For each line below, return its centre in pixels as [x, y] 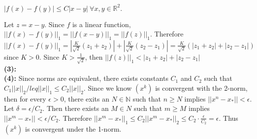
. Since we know [108, 87]
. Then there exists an [76, 108]
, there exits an [86, 98]
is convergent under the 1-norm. [73, 129]
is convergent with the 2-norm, [201, 87]
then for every [25, 98]
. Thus [228, 118]
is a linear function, [101, 24]
